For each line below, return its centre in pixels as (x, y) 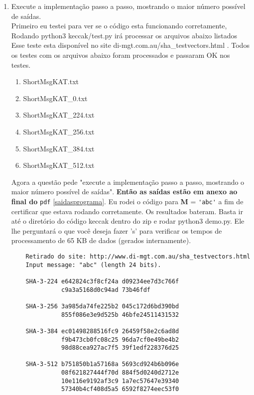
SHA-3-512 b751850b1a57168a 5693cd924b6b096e (102, 364)
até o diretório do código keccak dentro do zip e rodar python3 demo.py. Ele (128, 221)
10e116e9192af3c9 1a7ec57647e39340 (120, 381)
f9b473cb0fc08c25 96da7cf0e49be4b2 (120, 339)
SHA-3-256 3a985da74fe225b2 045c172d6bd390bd (102, 306)
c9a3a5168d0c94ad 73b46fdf (106, 290)
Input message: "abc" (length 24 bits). (93, 265)
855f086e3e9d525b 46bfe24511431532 (120, 315)
